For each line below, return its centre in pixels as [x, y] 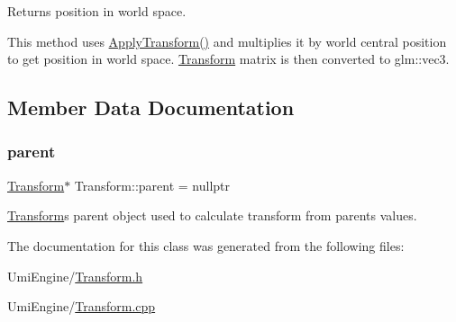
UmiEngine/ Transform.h [75, 276]
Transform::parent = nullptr [152, 185]
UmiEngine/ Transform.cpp [82, 306]
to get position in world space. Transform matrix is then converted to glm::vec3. [228, 59]
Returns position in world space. [97, 11]
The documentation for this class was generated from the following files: [206, 245]
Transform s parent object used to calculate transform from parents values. [212, 215]
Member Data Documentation [151, 107]
